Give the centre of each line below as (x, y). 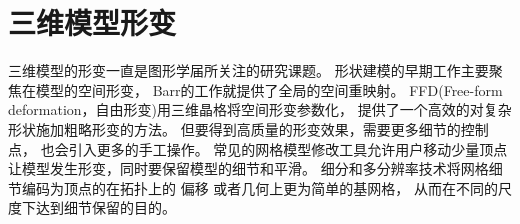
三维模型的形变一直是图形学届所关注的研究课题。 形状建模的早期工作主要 (248, 70)
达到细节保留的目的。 (105, 207)
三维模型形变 (92, 22)
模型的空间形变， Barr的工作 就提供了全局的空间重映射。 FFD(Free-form (269, 89)
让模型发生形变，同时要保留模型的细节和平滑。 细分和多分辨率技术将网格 (248, 168)
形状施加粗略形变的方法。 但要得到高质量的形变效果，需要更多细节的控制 (248, 128)
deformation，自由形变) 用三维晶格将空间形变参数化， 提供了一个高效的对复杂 (260, 109)
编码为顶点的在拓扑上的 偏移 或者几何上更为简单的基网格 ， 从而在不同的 (260, 187)
